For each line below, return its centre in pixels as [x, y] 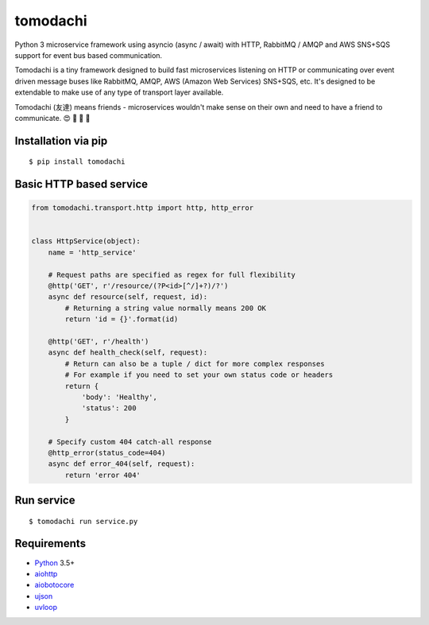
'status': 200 [109, 408]
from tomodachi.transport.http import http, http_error [143, 208]
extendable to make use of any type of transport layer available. [119, 92]
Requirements [50, 543]
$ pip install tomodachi [77, 162]
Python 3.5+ [55, 563]
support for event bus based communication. [89, 55]
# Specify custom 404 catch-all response [130, 442]
